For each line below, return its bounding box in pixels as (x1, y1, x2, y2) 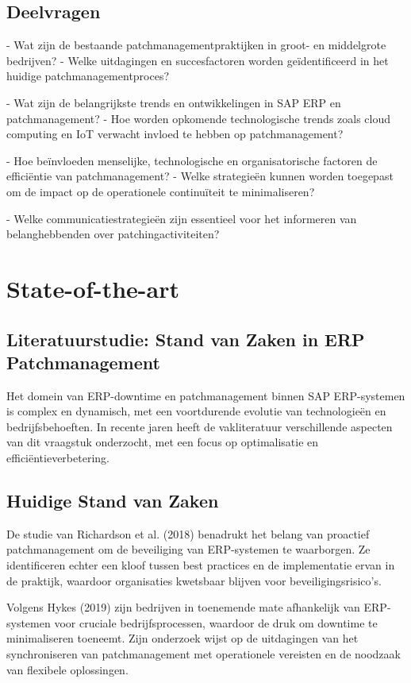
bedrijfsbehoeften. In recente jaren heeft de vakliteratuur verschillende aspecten (6, 418, 393, 434)
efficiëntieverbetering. (6, 450, 109, 466)
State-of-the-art (6, 272, 180, 304)
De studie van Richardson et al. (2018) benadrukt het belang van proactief (6, 525, 370, 542)
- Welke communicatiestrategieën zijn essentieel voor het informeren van (6, 210, 357, 226)
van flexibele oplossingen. (6, 661, 129, 677)
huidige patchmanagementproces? (6, 68, 170, 84)
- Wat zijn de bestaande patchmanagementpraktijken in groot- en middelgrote (6, 37, 386, 53)
